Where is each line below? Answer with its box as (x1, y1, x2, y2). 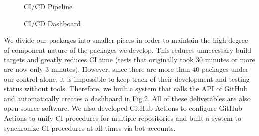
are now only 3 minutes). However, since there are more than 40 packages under (4, 64, 249, 74)
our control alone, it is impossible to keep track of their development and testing (4, 73, 250, 84)
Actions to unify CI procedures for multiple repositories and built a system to (4, 112, 241, 123)
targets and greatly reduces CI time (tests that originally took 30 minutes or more (4, 54, 255, 65)
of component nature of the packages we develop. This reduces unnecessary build (4, 44, 251, 55)
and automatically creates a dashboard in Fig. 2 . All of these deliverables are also (4, 93, 251, 103)
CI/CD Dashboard (24, 18, 81, 28)
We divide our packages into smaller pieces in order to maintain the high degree (4, 35, 248, 45)
